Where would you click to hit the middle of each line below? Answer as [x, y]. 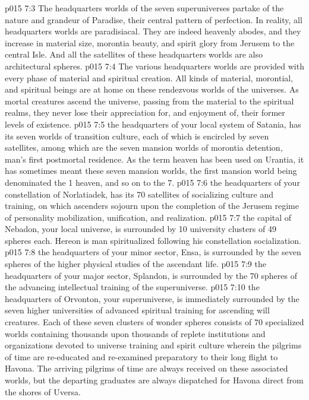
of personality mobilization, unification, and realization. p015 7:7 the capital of [148, 217]
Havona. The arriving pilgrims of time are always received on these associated [146, 368]
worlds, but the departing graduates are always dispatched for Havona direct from [154, 380]
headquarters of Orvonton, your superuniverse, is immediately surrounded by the [152, 298]
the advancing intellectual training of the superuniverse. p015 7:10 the [132, 287]
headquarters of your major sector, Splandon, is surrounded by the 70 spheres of [151, 275]
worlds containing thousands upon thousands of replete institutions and [135, 333]
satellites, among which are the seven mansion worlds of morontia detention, [144, 147]
